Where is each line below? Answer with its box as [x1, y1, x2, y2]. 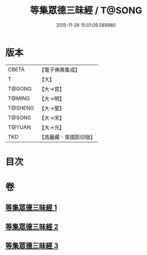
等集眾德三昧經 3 [5, 242, 59, 250]
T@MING [8, 94, 30, 102]
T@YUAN [8, 124, 31, 131]
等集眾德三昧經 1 [5, 203, 57, 212]
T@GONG [8, 85, 32, 92]
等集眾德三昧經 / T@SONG [30, 5, 142, 16]
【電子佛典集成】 [39, 66, 80, 73]
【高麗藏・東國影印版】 [39, 133, 96, 141]
